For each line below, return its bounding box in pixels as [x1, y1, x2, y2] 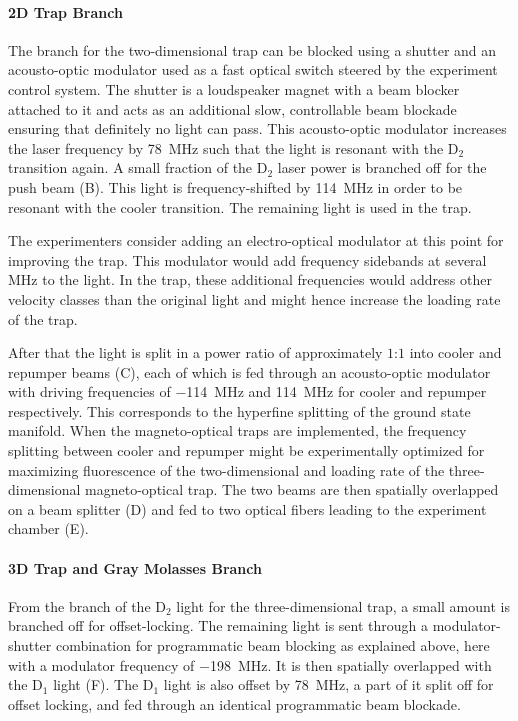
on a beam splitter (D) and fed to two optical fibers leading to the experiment [8, 498, 487, 519]
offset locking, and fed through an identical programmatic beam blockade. [8, 693, 461, 714]
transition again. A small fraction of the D [8, 157, 268, 178]
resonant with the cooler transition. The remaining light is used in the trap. [8, 196, 472, 217]
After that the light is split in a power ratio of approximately [8, 342, 383, 363]
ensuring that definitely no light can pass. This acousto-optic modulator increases [8, 118, 507, 139]
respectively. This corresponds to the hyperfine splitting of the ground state [8, 400, 471, 421]
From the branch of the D [8, 595, 166, 616]
